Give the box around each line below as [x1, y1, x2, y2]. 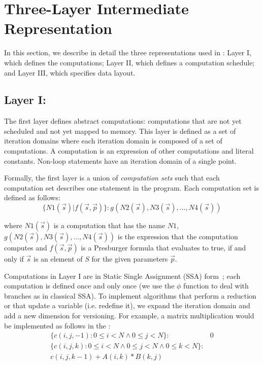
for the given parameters [91, 253, 168, 264]
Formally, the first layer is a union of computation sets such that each [4, 172, 220, 183]
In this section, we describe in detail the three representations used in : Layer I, [4, 47, 251, 58]
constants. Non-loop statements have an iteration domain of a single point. [4, 155, 237, 166]
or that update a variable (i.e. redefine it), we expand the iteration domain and [4, 300, 250, 311]
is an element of [34, 253, 83, 264]
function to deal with [183, 280, 249, 291]
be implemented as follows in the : [4, 320, 111, 331]
